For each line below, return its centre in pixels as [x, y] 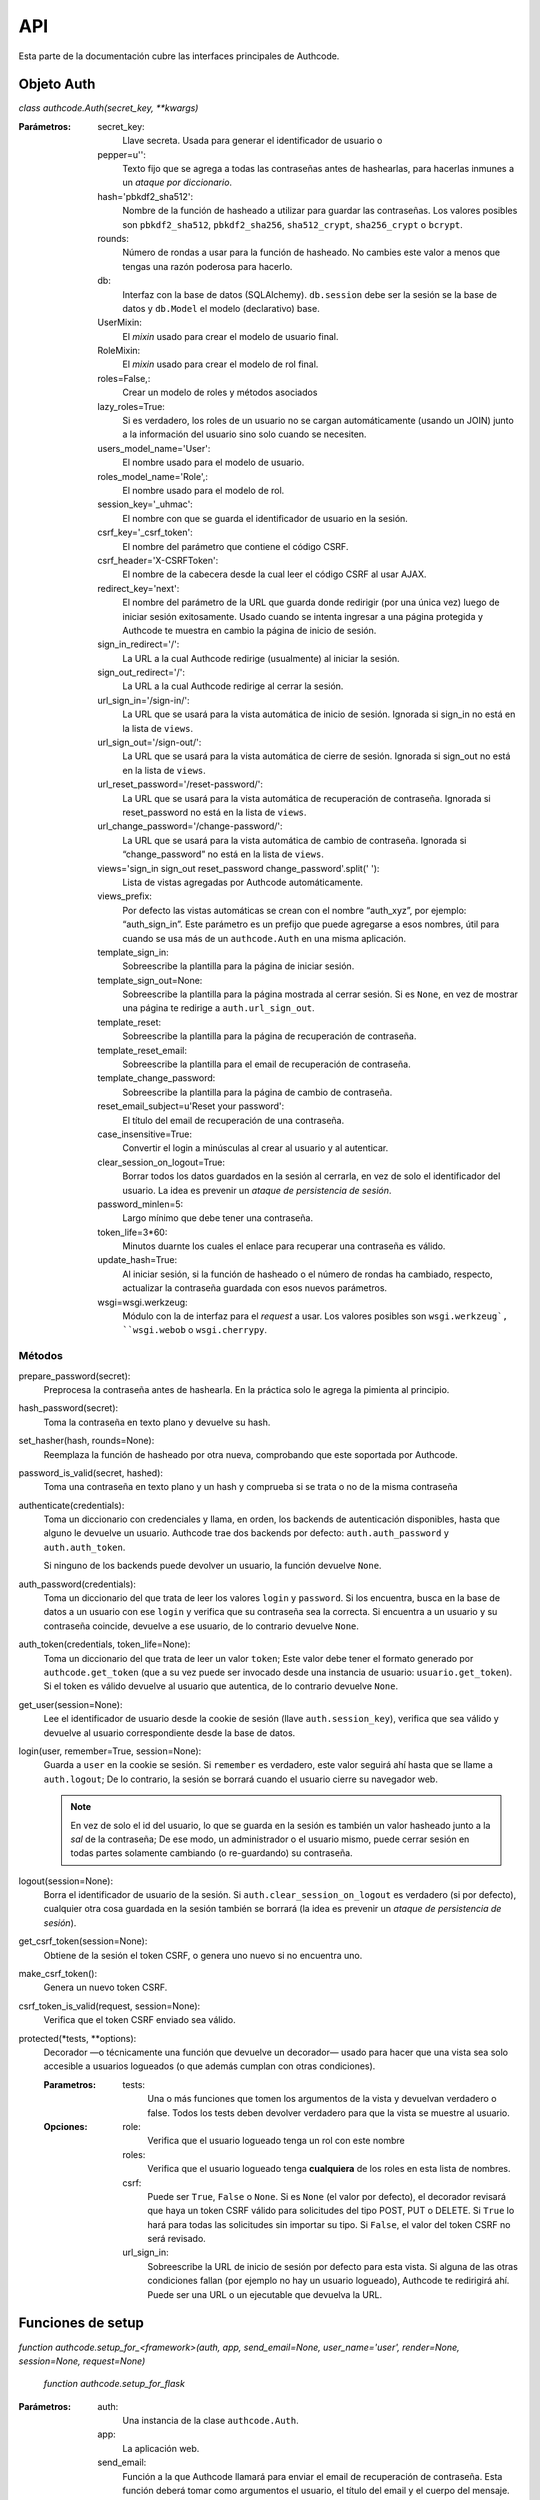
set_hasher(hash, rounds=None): [86, 1441]
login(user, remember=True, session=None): [110, 1751]
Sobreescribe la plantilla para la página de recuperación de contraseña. [269, 1036]
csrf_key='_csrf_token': [145, 532]
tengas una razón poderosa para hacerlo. [207, 266]
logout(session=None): [66, 1881]
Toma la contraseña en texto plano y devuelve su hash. [157, 1422]
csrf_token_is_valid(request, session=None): [109, 2006]
